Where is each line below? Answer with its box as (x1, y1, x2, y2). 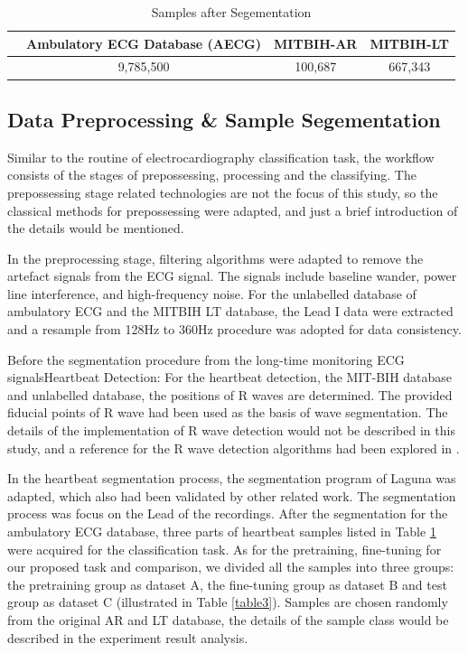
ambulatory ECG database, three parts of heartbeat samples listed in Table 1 (7, 522, 436, 541)
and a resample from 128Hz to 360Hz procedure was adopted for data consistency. (7, 320, 462, 339)
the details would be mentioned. (7, 219, 184, 238)
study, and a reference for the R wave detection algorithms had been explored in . (7, 438, 460, 457)
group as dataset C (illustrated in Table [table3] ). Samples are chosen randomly (7, 592, 448, 611)
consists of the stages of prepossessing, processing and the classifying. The (7, 165, 417, 184)
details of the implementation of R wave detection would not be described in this (7, 421, 455, 440)
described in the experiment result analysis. (7, 628, 248, 647)
